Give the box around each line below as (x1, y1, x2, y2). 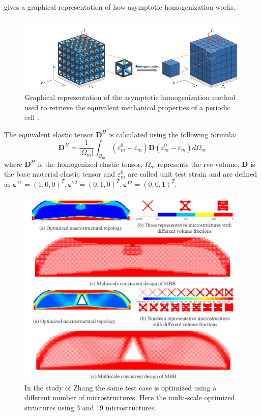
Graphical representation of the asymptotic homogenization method (24, 92, 236, 103)
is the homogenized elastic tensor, (38, 158, 143, 169)
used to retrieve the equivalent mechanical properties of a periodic (24, 102, 230, 112)
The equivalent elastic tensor (4, 129, 94, 139)
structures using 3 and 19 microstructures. (24, 402, 156, 413)
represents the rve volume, (157, 158, 240, 169)
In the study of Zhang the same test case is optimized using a (24, 382, 217, 393)
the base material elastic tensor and (4, 168, 115, 179)
